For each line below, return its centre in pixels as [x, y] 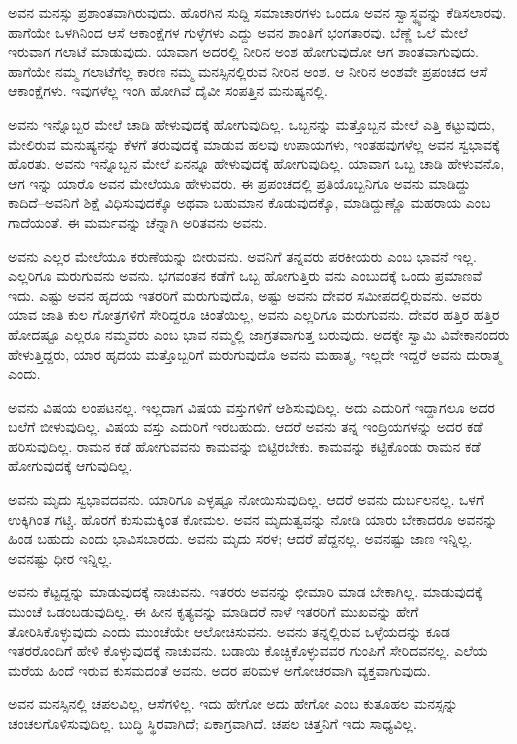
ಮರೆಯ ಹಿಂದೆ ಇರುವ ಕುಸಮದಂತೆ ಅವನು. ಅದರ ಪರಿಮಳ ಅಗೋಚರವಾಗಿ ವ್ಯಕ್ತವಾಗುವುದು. [219, 669]
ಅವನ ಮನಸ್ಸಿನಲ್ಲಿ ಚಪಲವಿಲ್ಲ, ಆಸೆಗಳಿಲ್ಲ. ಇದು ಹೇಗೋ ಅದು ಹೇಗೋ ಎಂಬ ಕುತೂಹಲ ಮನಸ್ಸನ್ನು [233, 703]
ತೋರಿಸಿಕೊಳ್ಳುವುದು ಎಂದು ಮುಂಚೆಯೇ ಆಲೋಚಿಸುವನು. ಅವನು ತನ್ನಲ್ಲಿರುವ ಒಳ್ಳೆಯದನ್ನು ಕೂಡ [229, 630]
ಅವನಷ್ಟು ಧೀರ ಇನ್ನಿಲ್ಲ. [60, 557]
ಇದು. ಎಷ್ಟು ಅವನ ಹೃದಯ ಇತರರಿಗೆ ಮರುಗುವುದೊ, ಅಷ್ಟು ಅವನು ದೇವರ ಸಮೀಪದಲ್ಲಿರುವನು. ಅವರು [245, 294]
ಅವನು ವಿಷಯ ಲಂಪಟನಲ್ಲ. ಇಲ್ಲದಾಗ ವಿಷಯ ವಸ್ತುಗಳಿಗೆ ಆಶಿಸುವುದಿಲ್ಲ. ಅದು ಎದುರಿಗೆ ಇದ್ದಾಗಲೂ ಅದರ [251, 406]
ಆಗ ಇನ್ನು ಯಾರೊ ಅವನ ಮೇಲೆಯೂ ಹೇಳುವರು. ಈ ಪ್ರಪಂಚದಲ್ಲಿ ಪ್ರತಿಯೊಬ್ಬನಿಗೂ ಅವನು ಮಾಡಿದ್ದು [239, 182]
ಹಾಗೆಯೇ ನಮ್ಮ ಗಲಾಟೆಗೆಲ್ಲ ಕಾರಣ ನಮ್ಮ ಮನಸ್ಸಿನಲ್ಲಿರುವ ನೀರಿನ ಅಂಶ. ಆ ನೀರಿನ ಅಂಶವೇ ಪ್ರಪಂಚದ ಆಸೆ [248, 70]
